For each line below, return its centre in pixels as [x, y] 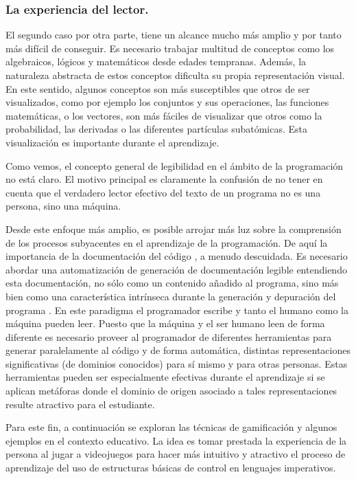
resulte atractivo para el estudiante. [80, 404]
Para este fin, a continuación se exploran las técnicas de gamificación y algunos [171, 427]
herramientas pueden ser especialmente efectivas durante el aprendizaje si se [165, 377]
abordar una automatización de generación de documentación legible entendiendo [176, 269]
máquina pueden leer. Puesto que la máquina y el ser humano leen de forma [165, 323]
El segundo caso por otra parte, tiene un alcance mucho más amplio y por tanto [174, 35]
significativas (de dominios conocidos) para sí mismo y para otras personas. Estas [177, 363]
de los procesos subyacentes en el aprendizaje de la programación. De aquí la [167, 242]
